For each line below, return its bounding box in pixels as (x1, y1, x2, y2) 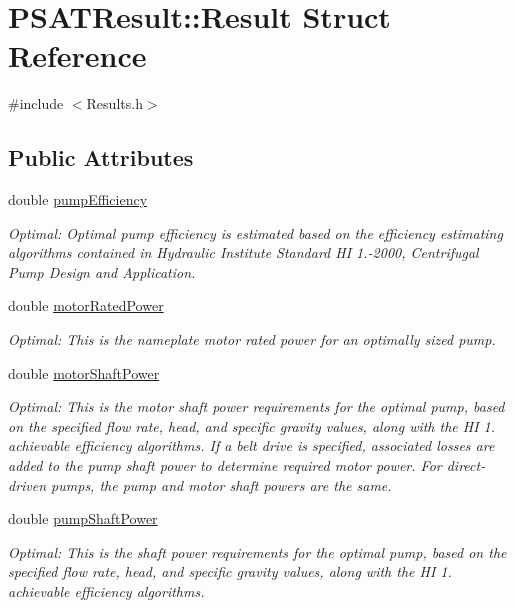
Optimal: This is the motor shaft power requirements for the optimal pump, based (8, 396, 505, 417)
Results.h (86, 93, 143, 114)
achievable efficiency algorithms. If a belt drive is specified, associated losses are (8, 435, 495, 456)
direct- (446, 455, 486, 476)
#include (8, 93, 64, 114)
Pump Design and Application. (8, 261, 196, 282)
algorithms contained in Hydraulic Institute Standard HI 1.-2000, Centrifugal (8, 242, 479, 263)
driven (8, 474, 47, 495)
